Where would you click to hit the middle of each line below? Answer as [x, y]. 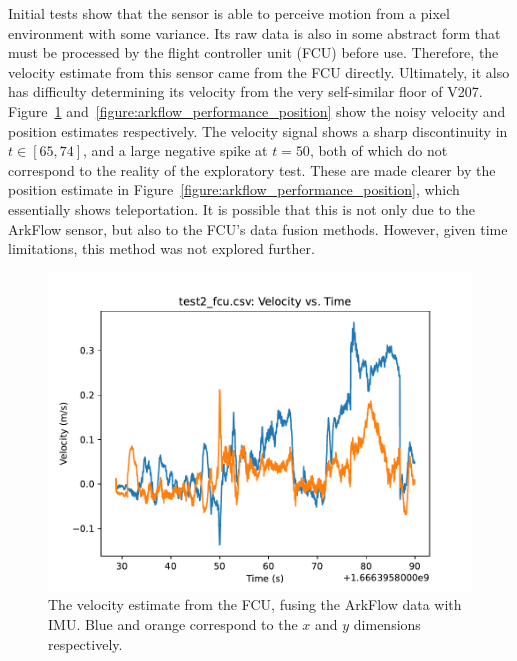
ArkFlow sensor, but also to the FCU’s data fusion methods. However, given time [258, 228]
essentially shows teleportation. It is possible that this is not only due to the [241, 208]
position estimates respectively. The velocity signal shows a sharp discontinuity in [258, 130]
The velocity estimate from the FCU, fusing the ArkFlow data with [255, 604]
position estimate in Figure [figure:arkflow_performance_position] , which [234, 189]
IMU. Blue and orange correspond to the [173, 623]
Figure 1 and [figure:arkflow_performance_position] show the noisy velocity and [257, 110]
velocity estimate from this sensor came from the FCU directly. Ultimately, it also [259, 71]
